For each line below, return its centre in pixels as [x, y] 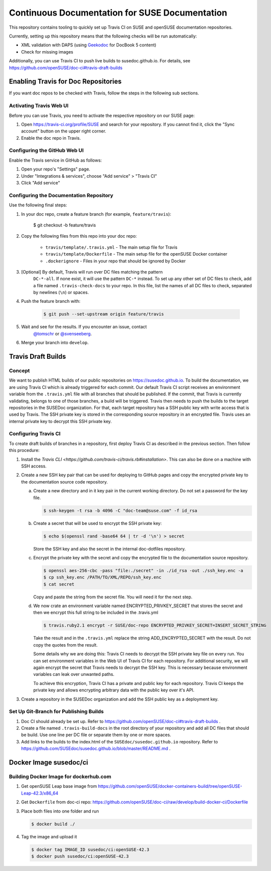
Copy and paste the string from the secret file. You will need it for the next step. [113, 597]
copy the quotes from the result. [66, 645]
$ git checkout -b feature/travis [65, 225]
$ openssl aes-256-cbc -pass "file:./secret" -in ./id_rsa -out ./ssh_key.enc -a [144, 570]
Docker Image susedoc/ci [49, 763]
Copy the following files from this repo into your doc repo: [79, 236]
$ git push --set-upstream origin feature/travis [104, 314]
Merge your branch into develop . [55, 343]
